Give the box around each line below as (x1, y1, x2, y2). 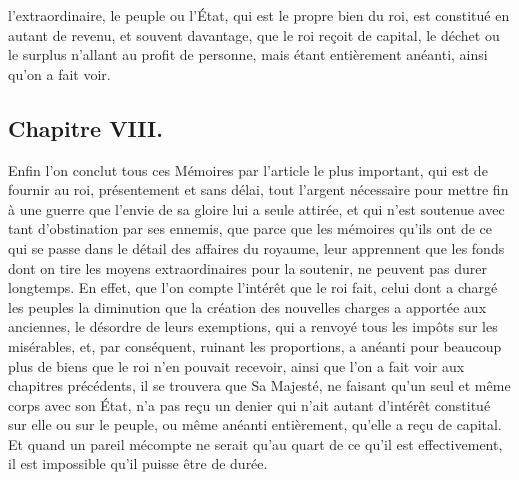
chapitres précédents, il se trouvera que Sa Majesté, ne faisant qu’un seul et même (8, 375, 511, 396)
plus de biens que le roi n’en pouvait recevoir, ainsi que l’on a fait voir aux (8, 355, 465, 376)
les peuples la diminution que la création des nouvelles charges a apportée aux (8, 296, 487, 317)
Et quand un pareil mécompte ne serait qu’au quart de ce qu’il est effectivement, (8, 433, 503, 454)
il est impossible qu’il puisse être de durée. (8, 453, 268, 474)
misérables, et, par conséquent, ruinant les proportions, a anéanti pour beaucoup (8, 335, 502, 356)
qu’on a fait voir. (8, 63, 111, 84)
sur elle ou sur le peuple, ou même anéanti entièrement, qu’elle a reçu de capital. (8, 414, 502, 435)
